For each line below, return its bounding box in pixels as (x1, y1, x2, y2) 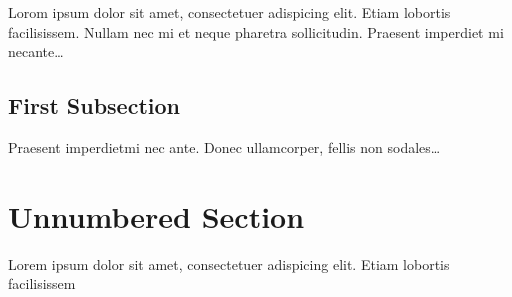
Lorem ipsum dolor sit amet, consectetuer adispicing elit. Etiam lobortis (8, 253, 450, 274)
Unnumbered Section (8, 195, 305, 236)
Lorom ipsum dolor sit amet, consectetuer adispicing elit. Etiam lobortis (8, 2, 451, 22)
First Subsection (8, 90, 180, 121)
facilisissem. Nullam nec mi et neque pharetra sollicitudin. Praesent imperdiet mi (8, 21, 504, 42)
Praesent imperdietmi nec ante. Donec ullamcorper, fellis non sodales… (8, 136, 441, 157)
